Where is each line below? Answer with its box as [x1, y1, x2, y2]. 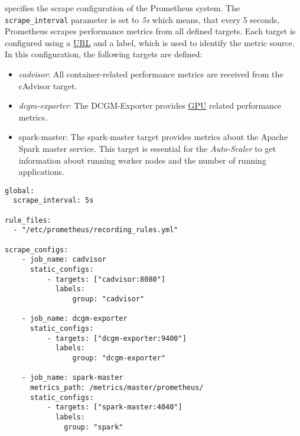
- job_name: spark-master [21, 373, 123, 382]
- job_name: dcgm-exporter [21, 314, 128, 323]
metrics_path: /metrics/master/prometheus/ [30, 383, 204, 392]
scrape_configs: [5, 245, 69, 254]
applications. [18, 165, 64, 178]
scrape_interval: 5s [13, 196, 94, 205]
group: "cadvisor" [72, 295, 145, 303]
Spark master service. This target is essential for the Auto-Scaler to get [18, 142, 276, 154]
